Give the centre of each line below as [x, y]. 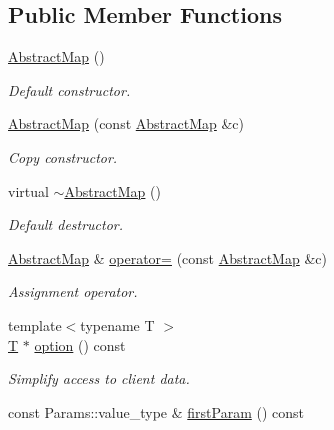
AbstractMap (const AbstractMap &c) [126, 123]
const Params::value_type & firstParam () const [156, 411]
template [35, 324]
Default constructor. [69, 89]
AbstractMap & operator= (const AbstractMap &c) [167, 257]
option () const [80, 344]
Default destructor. [66, 224]
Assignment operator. [73, 291]
